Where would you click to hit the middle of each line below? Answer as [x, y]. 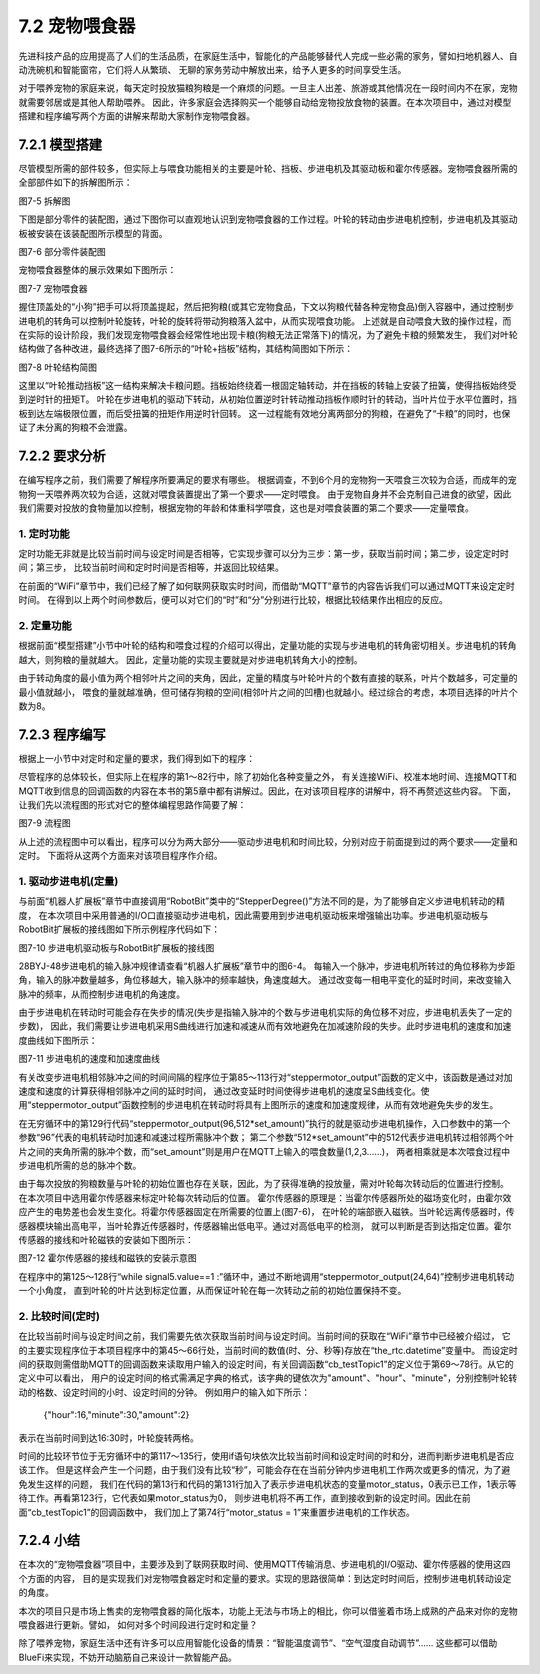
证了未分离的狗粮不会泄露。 [75, 427]
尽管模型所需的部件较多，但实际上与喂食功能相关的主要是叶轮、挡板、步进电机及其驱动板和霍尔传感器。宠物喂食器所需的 [268, 169]
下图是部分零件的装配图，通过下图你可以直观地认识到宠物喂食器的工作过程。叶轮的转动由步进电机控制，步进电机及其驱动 [268, 219]
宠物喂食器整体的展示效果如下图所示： [97, 270]
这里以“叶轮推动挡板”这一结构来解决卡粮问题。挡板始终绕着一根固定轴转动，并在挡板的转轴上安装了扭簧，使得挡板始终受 [267, 386]
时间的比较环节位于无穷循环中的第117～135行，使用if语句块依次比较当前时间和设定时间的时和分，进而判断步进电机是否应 [266, 1456]
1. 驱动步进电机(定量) [68, 881]
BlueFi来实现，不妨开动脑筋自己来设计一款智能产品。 [127, 1657]
